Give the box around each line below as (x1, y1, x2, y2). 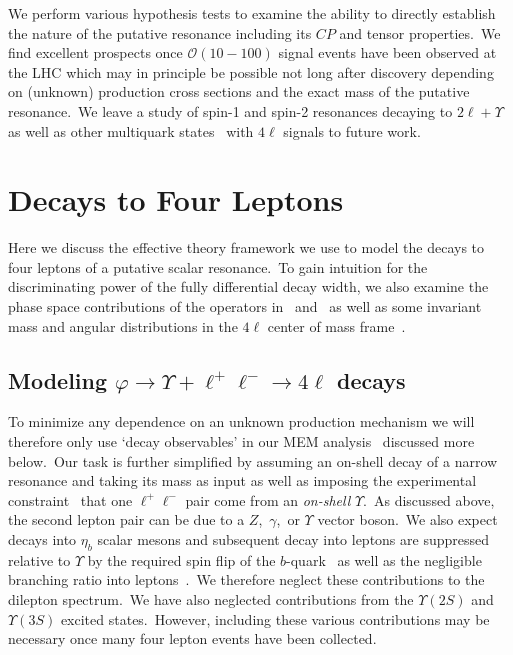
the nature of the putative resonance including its (8, 22, 312, 43)
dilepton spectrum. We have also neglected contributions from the (8, 589, 414, 609)
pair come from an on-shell (185, 489, 351, 510)
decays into (8, 529, 77, 550)
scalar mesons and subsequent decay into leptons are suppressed (97, 529, 490, 550)
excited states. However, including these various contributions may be (60, 608, 490, 629)
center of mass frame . (267, 315, 406, 336)
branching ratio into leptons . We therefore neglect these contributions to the (8, 569, 485, 590)
